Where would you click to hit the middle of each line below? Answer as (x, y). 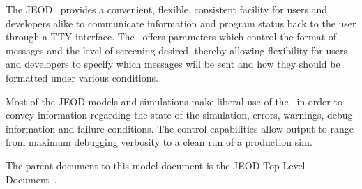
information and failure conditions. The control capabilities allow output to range (180, 128)
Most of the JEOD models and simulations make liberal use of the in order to (174, 101)
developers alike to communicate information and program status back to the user (181, 23)
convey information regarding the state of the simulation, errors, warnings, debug (179, 115)
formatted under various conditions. (82, 77)
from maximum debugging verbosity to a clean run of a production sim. (159, 142)
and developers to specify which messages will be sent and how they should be (173, 64)
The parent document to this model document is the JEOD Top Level (156, 165)
